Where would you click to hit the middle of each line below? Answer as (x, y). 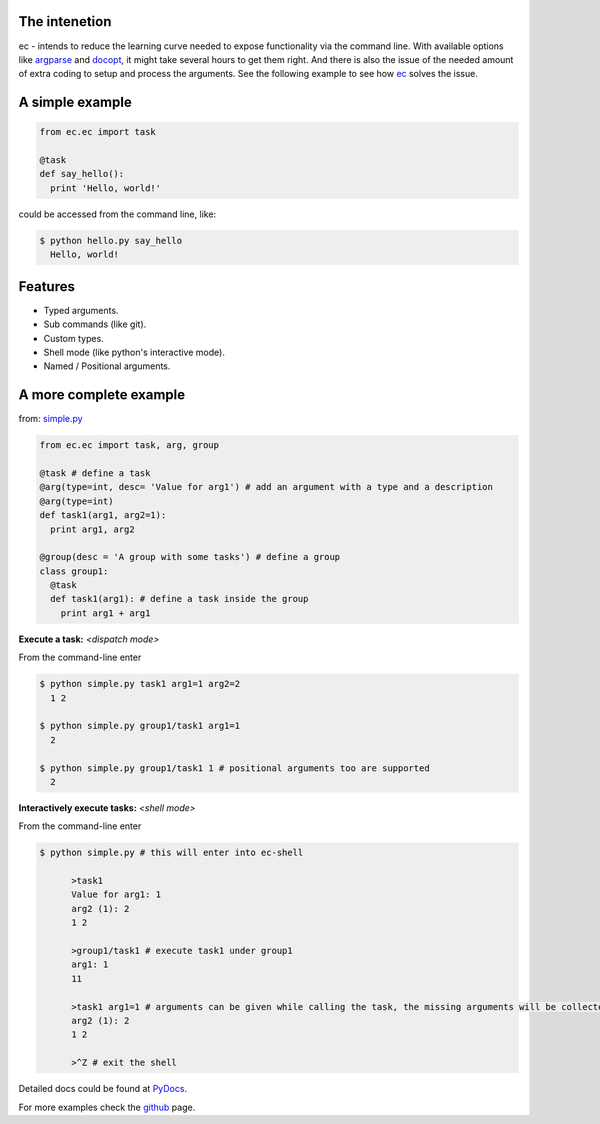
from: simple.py (51, 419)
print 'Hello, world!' (106, 188)
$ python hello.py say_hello (111, 240)
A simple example (75, 102)
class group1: (74, 571)
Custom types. (73, 338)
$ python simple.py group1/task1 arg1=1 (139, 726)
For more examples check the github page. (107, 1107)
